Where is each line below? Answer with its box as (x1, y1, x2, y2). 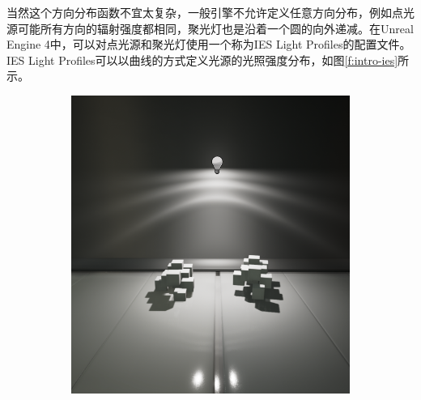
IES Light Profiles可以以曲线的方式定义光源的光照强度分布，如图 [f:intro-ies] (6, 51, 398, 68)
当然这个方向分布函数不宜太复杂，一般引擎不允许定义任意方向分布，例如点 (6, 4, 403, 20)
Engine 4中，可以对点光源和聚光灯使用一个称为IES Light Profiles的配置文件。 (6, 36, 411, 53)
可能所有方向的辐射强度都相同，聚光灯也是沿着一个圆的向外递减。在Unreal (17, 19, 414, 36)
